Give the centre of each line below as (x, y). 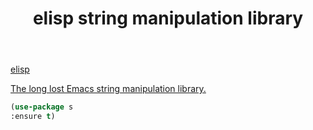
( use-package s (42, 107)
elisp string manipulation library (168, 18)
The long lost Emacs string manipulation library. (108, 89)
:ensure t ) (33, 117)
